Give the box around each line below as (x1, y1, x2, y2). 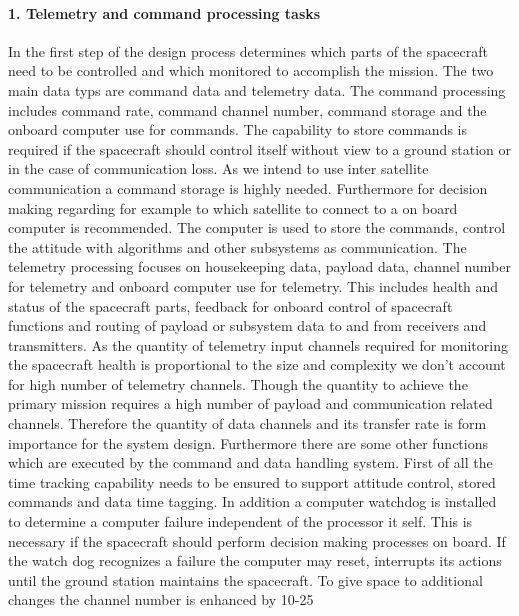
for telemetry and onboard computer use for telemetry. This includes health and (8, 275, 499, 296)
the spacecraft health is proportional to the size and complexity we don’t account (8, 354, 506, 375)
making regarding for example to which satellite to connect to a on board (8, 197, 458, 218)
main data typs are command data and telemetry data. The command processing (8, 79, 506, 100)
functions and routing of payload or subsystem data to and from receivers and (8, 315, 487, 336)
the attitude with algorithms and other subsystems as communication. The (8, 236, 467, 257)
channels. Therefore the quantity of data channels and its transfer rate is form (8, 413, 487, 434)
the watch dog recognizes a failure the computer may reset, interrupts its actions (8, 550, 502, 571)
